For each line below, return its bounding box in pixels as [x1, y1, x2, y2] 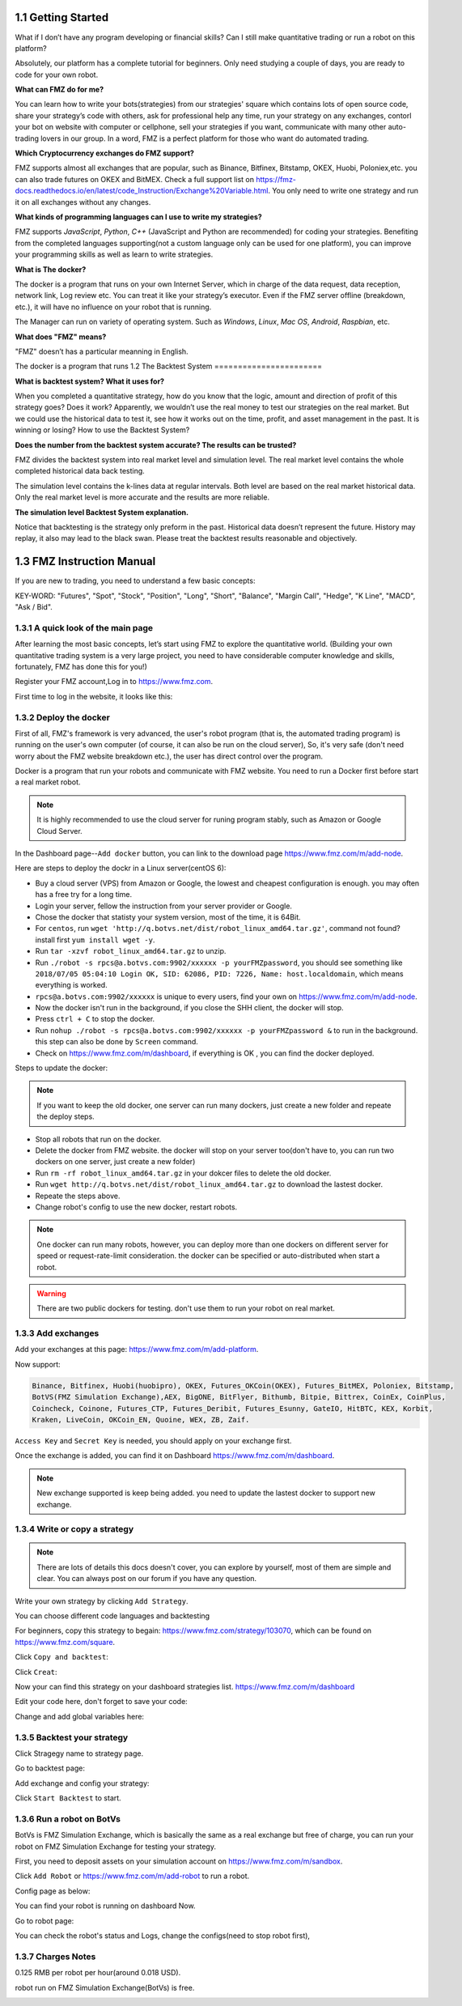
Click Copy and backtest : [15, 1652, 108, 1662]
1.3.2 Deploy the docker [15, 712, 111, 723]
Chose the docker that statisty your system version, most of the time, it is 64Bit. [35, 912, 301, 922]
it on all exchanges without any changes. [15, 197, 151, 206]
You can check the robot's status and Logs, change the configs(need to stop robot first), [15, 1931, 311, 1940]
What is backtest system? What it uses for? [15, 376, 165, 386]
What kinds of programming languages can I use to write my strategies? [15, 211, 262, 222]
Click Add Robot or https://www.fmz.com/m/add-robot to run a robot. [15, 1871, 250, 1881]
